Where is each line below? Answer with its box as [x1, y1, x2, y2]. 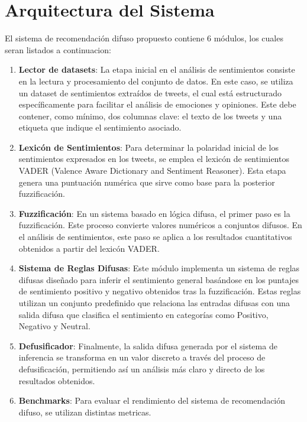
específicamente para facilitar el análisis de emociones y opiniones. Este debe [18, 98, 296, 111]
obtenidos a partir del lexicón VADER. [18, 242, 160, 254]
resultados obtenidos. [18, 374, 95, 387]
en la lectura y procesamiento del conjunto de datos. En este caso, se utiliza [18, 74, 293, 87]
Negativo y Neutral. [18, 320, 91, 332]
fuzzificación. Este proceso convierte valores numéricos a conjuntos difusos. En [18, 219, 302, 231]
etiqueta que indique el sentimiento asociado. [18, 121, 182, 134]
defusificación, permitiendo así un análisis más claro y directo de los [18, 362, 265, 375]
